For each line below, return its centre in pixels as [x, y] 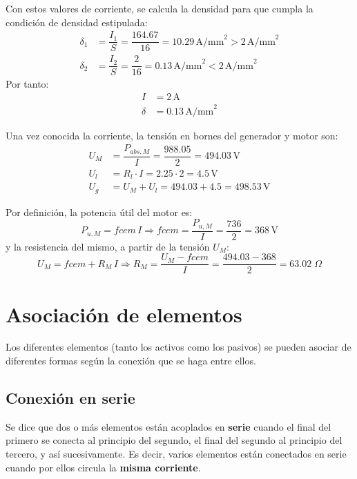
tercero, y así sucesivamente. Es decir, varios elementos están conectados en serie [176, 454]
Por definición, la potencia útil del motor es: [99, 212]
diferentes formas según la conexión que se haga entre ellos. [131, 361]
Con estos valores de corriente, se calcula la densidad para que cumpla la [160, 8]
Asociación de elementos [124, 314]
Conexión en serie [70, 398]
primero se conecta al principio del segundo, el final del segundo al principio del [174, 440]
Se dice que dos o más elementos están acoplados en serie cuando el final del [168, 426]
